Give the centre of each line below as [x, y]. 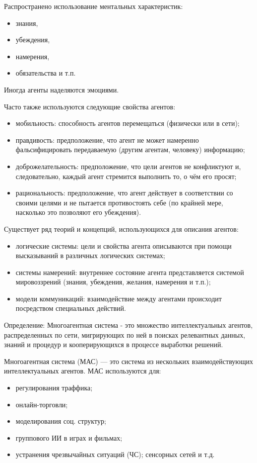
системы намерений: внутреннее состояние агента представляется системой [130, 272]
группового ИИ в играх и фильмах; [69, 437]
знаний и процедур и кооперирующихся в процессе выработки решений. [114, 344]
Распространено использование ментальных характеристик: [94, 6]
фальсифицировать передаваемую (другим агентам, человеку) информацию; [130, 149]
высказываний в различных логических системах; [90, 255]
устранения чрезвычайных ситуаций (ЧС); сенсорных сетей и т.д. [115, 454]
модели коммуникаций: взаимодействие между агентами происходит [119, 298]
